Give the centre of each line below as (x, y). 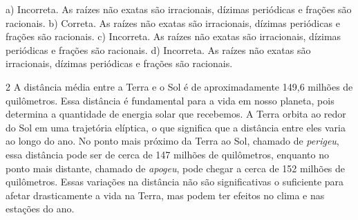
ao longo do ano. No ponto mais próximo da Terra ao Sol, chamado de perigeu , (172, 141)
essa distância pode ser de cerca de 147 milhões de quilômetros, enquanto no (167, 154)
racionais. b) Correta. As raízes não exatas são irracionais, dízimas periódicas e (173, 22)
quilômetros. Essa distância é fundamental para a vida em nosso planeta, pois (170, 100)
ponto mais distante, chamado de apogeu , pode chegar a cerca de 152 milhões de (176, 168)
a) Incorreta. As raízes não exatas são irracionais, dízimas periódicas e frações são (179, 9)
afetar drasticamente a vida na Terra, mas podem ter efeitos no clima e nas (165, 195)
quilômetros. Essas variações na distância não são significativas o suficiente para (175, 182)
